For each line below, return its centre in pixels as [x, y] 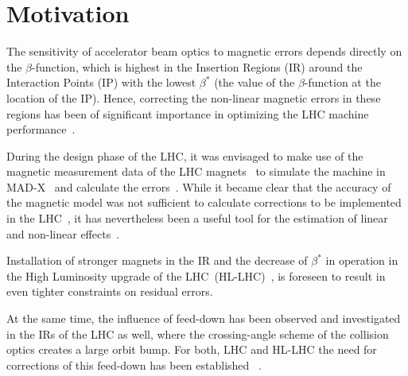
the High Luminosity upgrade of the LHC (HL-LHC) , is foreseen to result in [196, 275]
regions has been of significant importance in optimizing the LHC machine [188, 113]
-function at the [342, 82]
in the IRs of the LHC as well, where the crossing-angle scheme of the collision [198, 333]
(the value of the [255, 82]
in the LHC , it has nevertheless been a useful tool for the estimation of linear [197, 218]
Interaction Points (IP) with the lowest [101, 82]
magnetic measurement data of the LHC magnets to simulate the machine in [196, 171]
